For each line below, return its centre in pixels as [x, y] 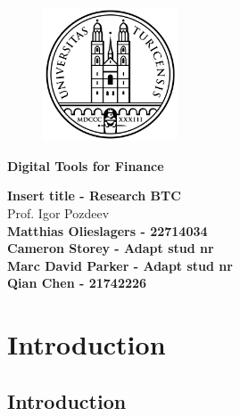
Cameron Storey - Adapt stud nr [111, 248]
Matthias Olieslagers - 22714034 [108, 230]
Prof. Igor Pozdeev [58, 213]
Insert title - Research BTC [94, 196]
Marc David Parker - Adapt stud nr [120, 265]
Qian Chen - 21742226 [77, 283]
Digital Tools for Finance [86, 165]
